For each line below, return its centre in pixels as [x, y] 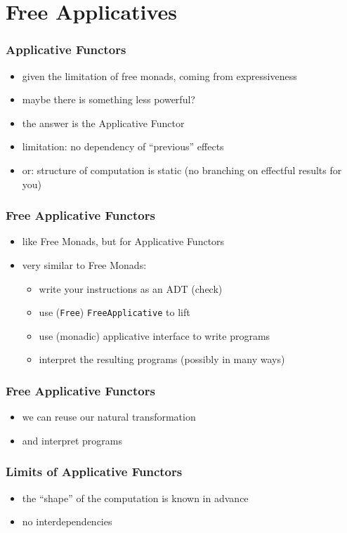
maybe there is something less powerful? [109, 99]
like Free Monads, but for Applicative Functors [123, 241]
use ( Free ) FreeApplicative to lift [114, 312]
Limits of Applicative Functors [94, 472]
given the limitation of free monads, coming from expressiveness [159, 75]
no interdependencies [67, 521]
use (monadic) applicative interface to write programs [155, 335]
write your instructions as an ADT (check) [131, 288]
